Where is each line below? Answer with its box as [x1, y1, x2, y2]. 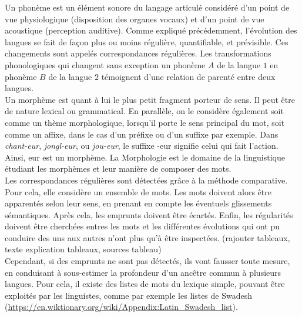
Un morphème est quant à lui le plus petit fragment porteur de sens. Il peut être [5, 93, 295, 105]
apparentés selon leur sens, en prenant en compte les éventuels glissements [5, 197, 272, 209]
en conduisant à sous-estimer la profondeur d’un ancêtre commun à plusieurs [5, 266, 281, 278]
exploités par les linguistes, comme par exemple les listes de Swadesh [5, 289, 253, 301]
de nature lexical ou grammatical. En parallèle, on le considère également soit [5, 105, 284, 117]
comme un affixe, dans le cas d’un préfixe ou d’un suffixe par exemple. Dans [5, 128, 278, 140]
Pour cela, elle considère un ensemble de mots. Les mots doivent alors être [5, 185, 271, 198]
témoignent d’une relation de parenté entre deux [101, 70, 276, 82]
